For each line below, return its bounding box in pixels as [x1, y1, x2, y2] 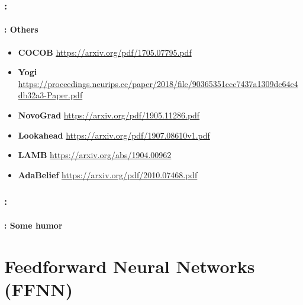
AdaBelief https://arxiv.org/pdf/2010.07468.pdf [18, 168, 198, 181]
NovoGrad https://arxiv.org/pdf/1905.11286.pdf [18, 109, 200, 121]
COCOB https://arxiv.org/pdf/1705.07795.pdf [18, 46, 192, 58]
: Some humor [4, 219, 63, 231]
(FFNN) [4, 277, 73, 301]
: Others [4, 23, 38, 36]
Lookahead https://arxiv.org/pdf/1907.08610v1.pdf [18, 129, 210, 141]
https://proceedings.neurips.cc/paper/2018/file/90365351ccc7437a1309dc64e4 [18, 77, 298, 89]
